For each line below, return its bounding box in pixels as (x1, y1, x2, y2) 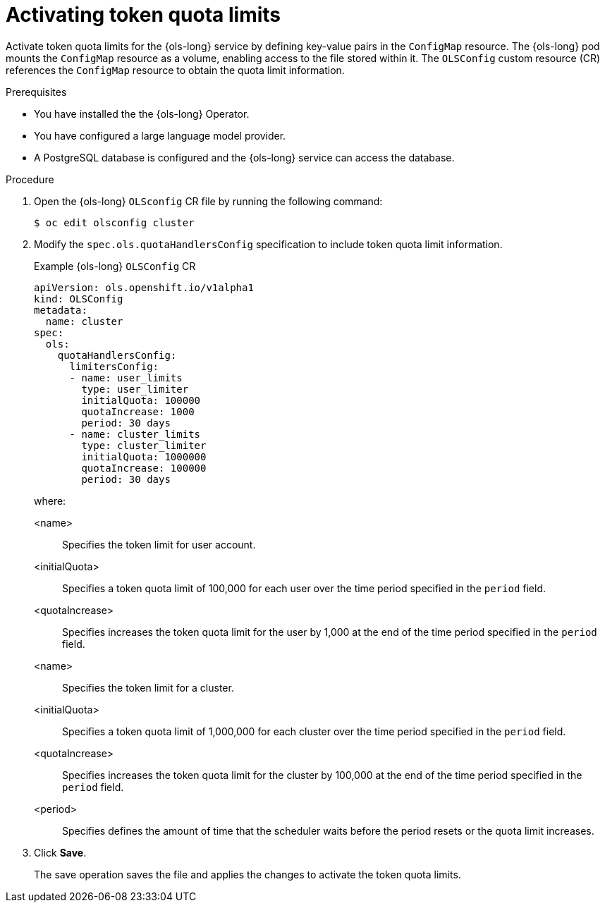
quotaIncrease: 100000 (81, 462, 207, 474)
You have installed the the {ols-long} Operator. (34, 107, 250, 120)
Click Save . (34, 846, 87, 859)
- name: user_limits (69, 372, 183, 384)
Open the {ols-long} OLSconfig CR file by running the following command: (34, 195, 383, 207)
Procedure (6, 173, 54, 185)
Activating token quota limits (6, 3, 281, 27)
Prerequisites (6, 85, 67, 98)
